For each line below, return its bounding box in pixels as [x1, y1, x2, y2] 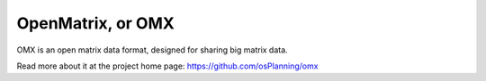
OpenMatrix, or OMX [16, 13, 175, 33]
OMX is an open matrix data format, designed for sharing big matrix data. [16, 45, 288, 55]
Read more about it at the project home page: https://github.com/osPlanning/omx [16, 61, 319, 71]
